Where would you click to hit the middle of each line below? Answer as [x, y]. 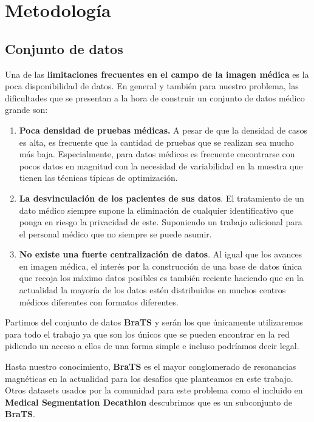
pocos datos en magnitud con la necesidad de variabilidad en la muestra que [161, 165]
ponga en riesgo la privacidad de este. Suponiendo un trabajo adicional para [161, 222]
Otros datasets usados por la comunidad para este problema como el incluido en [154, 390]
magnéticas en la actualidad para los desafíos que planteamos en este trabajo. [149, 378]
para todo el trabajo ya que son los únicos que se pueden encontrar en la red [147, 334]
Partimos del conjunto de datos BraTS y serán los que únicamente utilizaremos [154, 322]
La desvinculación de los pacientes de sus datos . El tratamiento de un [162, 198]
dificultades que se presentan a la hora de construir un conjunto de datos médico [155, 97]
